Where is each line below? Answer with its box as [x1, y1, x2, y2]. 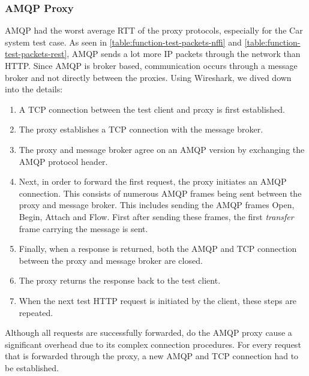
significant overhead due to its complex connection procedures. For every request [5, 338, 301, 350]
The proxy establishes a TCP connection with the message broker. [19, 123, 263, 136]
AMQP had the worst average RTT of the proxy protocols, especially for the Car [5, 24, 303, 37]
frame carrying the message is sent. [19, 222, 148, 234]
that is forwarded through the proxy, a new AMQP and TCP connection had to [5, 350, 299, 362]
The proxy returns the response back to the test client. [19, 274, 221, 287]
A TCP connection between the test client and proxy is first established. [19, 103, 285, 115]
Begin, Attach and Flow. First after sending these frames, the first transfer [19, 210, 294, 222]
